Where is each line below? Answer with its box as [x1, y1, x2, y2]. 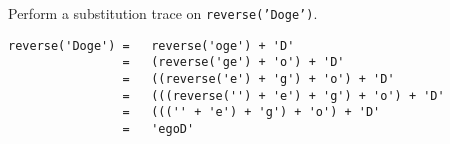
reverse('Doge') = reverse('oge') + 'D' [8, 38, 295, 53]
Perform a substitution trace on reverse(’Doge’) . [8, 3, 318, 23]
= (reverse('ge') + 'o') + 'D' [122, 55, 345, 70]
